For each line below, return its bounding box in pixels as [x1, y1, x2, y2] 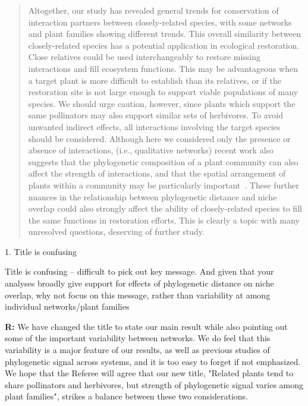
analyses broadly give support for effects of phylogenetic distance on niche [5, 277, 274, 289]
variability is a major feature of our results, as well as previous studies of [5, 344, 270, 356]
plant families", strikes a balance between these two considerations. [5, 390, 249, 402]
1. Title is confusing [5, 245, 77, 257]
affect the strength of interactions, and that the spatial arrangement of [28, 167, 286, 180]
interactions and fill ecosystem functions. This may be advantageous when [28, 62, 298, 74]
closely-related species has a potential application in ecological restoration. [28, 39, 300, 51]
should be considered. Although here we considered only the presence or [28, 132, 291, 144]
